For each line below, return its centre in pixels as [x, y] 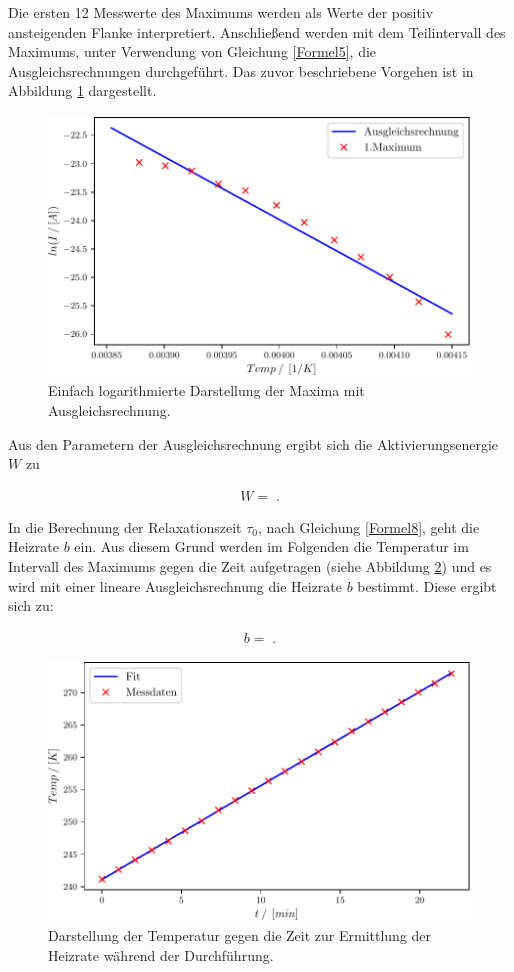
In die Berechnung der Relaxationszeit [125, 526]
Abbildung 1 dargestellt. [82, 90]
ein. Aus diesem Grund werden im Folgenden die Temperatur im [271, 546]
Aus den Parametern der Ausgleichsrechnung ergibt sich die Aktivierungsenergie [253, 443]
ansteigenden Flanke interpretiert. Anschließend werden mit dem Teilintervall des [257, 31]
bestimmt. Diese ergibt [427, 585]
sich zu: [31, 605]
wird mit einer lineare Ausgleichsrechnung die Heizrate [175, 585]
